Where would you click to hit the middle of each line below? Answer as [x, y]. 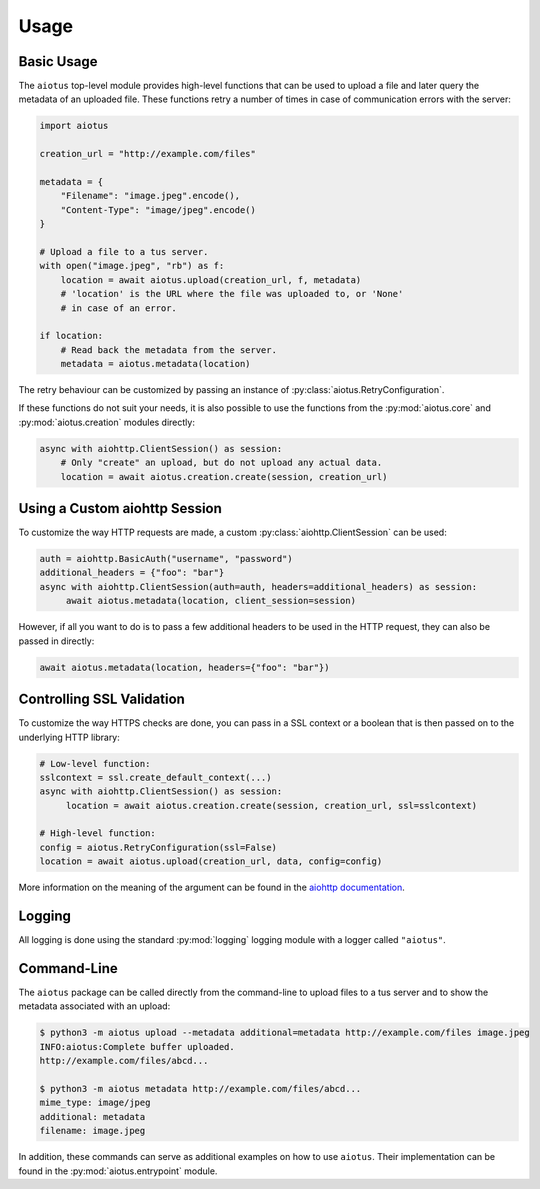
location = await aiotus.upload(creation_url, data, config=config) [211, 861]
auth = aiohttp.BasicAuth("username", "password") [166, 559]
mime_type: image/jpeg [95, 1103]
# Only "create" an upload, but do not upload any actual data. [221, 463]
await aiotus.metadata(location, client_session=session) [211, 601]
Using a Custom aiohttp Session [120, 508]
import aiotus [74, 126]
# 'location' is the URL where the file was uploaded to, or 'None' [232, 294]
